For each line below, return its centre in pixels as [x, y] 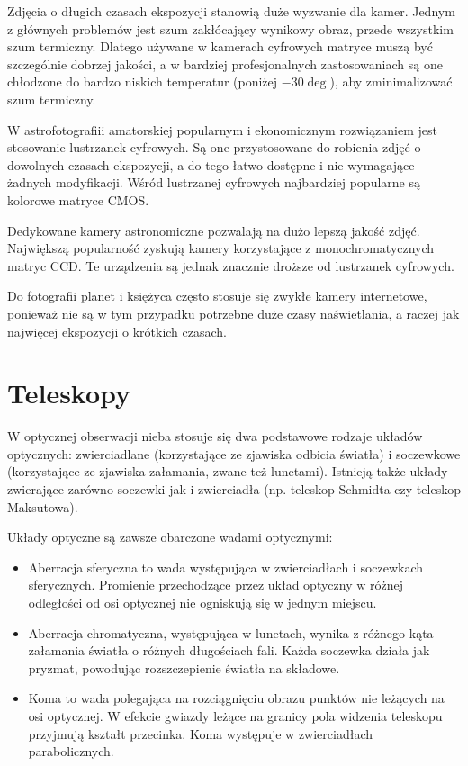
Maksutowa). [43, 506]
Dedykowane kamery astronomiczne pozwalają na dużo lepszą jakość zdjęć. [214, 230]
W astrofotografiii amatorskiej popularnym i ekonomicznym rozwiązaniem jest [222, 129]
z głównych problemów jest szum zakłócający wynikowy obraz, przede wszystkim [230, 28]
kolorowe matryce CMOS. [78, 199]
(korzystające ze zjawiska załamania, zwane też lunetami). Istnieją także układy [228, 471]
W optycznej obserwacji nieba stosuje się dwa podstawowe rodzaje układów [215, 436]
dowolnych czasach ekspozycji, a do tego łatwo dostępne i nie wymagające [211, 164]
